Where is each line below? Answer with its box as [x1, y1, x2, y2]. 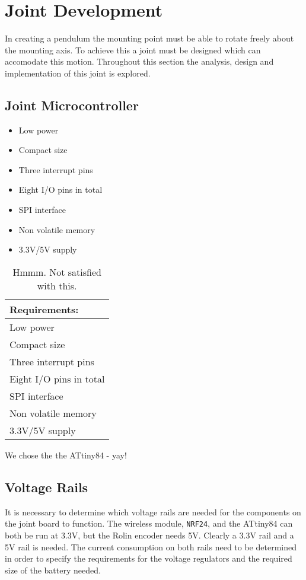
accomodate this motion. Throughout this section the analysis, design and [5, 55, 274, 68]
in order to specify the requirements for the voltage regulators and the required [5, 552, 292, 565]
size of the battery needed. [5, 563, 101, 576]
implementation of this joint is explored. [5, 66, 151, 79]
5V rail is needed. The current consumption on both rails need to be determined [5, 540, 297, 553]
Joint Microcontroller [5, 95, 139, 114]
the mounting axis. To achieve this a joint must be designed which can [5, 43, 261, 56]
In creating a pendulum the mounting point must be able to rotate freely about [5, 32, 294, 44]
